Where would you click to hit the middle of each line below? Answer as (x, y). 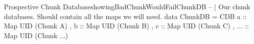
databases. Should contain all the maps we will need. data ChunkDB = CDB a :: (125, 16)
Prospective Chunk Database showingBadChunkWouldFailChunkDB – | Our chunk (127, 6)
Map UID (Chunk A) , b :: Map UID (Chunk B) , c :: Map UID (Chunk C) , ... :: (127, 26)
